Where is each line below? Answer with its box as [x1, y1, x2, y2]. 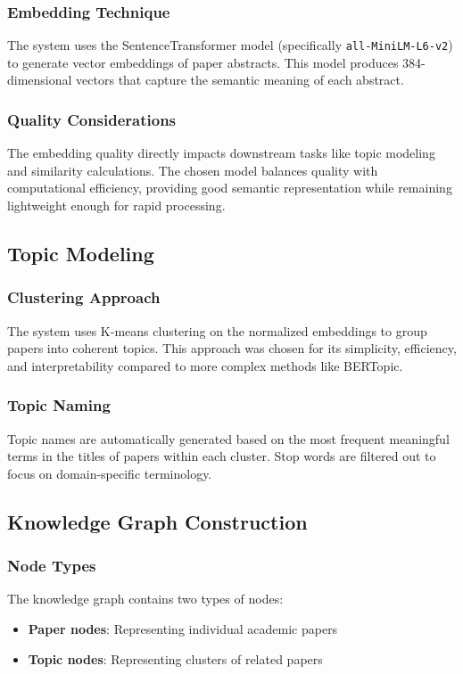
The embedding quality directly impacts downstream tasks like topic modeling [7, 144, 435, 162]
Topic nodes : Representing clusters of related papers [28, 649, 323, 668]
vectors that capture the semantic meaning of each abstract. [76, 70, 404, 89]
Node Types [7, 555, 96, 577]
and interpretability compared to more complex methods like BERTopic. [7, 356, 403, 374]
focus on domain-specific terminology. [7, 464, 212, 482]
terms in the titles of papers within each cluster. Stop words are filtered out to [7, 447, 436, 465]
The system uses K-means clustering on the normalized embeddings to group [7, 321, 427, 340]
